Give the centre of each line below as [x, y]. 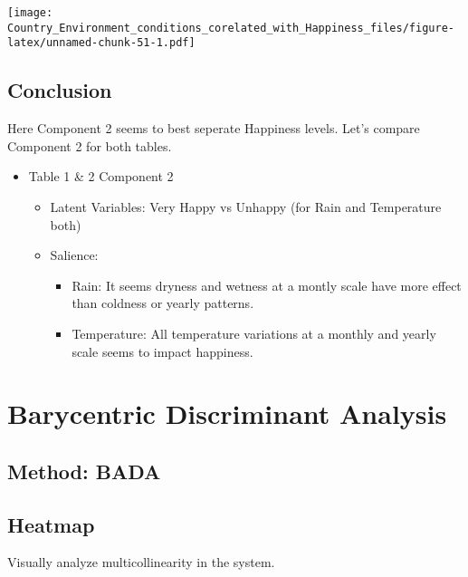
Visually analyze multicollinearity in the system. [141, 562]
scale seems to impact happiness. [162, 351]
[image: [30, 13]
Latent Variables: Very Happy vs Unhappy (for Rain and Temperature [246, 206]
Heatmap [51, 524]
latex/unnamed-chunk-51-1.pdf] [101, 43]
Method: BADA [84, 471]
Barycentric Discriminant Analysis [227, 414]
